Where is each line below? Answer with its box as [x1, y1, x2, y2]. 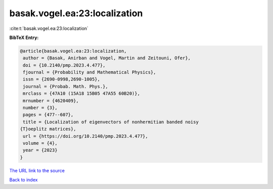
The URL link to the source [9, 167, 65, 173]
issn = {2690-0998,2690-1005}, [23, 77, 101, 82]
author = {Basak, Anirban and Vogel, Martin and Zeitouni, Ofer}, [23, 55, 191, 61]
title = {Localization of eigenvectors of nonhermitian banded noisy [23, 119, 199, 125]
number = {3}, [23, 105, 58, 111]
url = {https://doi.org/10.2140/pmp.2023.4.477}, [23, 133, 149, 139]
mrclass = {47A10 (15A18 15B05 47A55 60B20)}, [23, 91, 140, 96]
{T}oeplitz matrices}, [20, 126, 76, 132]
